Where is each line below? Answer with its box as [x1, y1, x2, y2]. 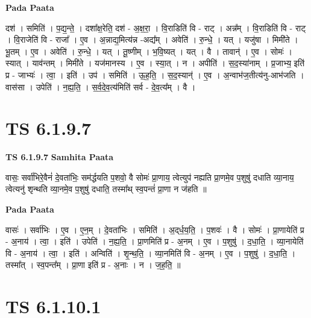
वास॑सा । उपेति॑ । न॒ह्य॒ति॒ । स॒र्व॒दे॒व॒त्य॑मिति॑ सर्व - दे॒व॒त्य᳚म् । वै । [5, 80, 196, 93]
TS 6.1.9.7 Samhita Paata [5, 151, 114, 163]
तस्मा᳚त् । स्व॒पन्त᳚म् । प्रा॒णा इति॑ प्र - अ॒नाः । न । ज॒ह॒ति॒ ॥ [5, 258, 181, 271]
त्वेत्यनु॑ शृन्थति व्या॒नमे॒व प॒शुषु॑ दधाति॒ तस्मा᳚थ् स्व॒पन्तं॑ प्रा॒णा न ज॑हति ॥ [5, 182, 207, 195]
